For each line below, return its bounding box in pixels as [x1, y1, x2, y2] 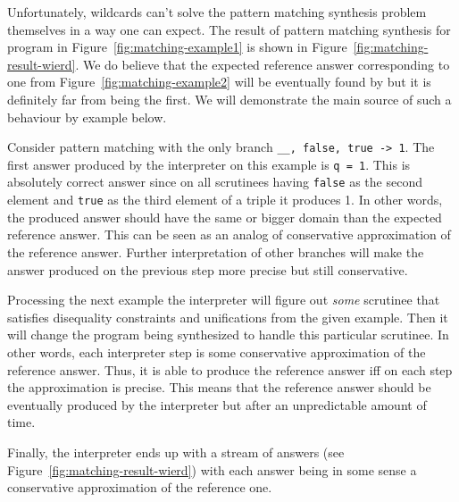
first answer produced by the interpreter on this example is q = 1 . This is [7, 155, 411, 173]
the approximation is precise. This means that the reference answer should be [7, 378, 431, 397]
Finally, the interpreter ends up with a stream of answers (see [7, 442, 345, 461]
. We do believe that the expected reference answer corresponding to [75, 54, 450, 73]
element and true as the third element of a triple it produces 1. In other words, [7, 190, 443, 209]
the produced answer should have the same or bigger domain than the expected [7, 207, 442, 226]
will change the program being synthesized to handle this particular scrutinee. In [7, 325, 449, 344]
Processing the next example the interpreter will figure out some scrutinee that [7, 290, 440, 309]
